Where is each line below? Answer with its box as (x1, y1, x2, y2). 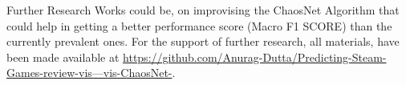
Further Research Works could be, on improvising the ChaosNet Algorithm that (6, 2, 400, 18)
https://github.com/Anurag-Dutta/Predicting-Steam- (123, 48, 387, 65)
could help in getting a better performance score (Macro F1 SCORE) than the (6, 17, 392, 34)
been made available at (6, 48, 120, 65)
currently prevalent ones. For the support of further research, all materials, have (6, 33, 400, 50)
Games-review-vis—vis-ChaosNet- (6, 64, 173, 81)
